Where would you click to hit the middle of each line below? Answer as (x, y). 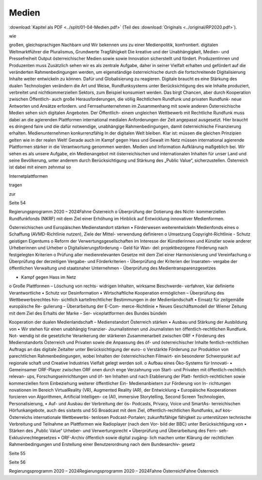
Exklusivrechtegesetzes (33, 437)
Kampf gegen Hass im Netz (49, 277)
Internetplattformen (28, 176)
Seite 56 (17, 462)
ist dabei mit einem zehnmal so (40, 167)
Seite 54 (17, 203)
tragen (16, 185)
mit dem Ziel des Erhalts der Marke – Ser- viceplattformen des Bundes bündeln (88, 313)
